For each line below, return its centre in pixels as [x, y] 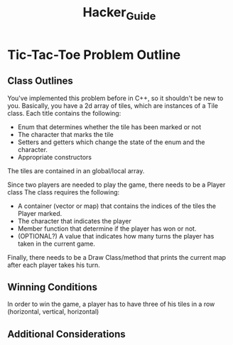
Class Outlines [40, 81]
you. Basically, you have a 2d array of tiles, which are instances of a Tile [113, 105]
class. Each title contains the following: [64, 113]
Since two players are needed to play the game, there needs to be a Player [116, 185]
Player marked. [40, 213]
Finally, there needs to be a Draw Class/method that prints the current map [116, 257]
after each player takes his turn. [54, 265]
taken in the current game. [56, 243]
